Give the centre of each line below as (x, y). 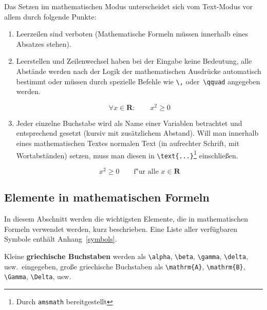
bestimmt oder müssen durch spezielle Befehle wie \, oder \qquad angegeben (138, 81)
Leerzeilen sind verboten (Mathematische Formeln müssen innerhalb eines (132, 34)
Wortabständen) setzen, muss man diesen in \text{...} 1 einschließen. (127, 154)
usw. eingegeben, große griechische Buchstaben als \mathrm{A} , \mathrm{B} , (125, 266)
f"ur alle (146, 172)
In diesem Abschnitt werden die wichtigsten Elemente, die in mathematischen (126, 219)
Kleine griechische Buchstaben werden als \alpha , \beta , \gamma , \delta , (126, 256)
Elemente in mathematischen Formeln (107, 197)
